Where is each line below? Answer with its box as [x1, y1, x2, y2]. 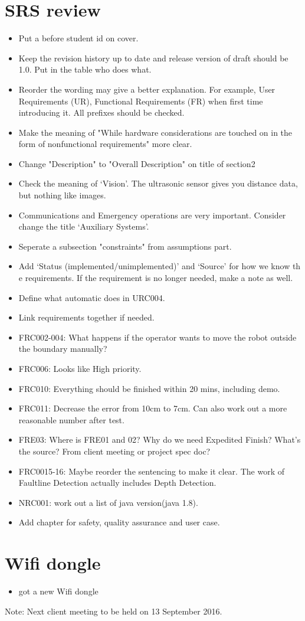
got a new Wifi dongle [18, 585, 99, 597]
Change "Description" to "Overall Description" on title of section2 [18, 157, 255, 169]
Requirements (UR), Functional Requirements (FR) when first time [18, 94, 263, 107]
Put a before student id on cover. [18, 32, 139, 44]
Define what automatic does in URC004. [18, 291, 165, 303]
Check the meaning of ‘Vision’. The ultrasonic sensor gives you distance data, [18, 177, 298, 189]
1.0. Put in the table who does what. [18, 63, 152, 76]
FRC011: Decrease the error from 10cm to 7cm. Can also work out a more [18, 402, 287, 414]
